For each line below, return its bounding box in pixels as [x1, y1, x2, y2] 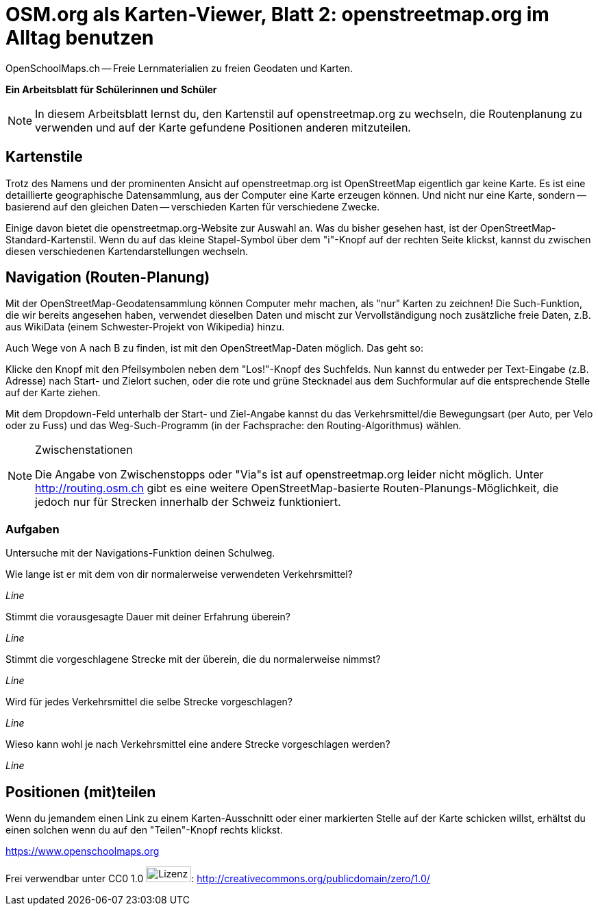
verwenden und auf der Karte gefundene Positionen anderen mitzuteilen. [35, 120, 411, 134]
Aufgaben [5, 522, 60, 536]
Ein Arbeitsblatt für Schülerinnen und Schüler [5, 83, 217, 95]
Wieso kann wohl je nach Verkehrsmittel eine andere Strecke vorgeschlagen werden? [5, 738, 390, 751]
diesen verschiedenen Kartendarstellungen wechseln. [5, 245, 249, 257]
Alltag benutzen [5, 26, 154, 49]
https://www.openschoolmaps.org [5, 845, 160, 858]
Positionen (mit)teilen [5, 783, 156, 801]
